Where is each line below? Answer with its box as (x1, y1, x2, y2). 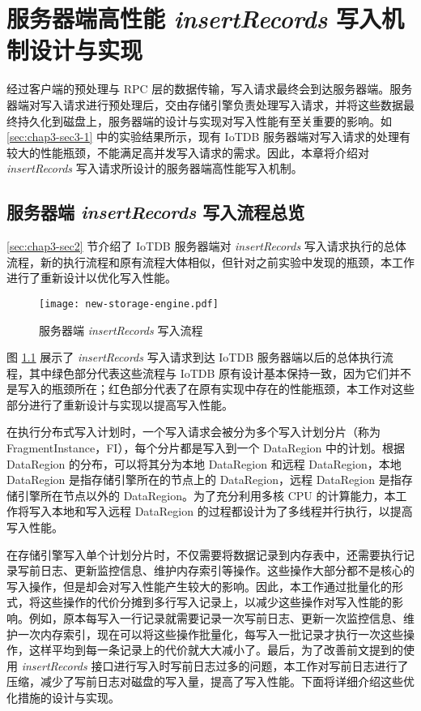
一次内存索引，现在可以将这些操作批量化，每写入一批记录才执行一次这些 (17, 625, 403, 642)
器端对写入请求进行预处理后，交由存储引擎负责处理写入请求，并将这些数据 (6, 96, 403, 113)
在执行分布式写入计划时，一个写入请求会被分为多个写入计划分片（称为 (6, 423, 381, 440)
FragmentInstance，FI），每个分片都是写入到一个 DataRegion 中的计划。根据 (6, 439, 406, 456)
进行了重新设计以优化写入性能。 (6, 269, 176, 286)
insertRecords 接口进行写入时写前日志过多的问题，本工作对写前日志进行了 (21, 657, 409, 674)
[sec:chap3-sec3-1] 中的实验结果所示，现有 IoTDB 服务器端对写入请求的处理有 (6, 128, 411, 145)
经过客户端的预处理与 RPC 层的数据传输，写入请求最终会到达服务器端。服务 (6, 80, 413, 97)
